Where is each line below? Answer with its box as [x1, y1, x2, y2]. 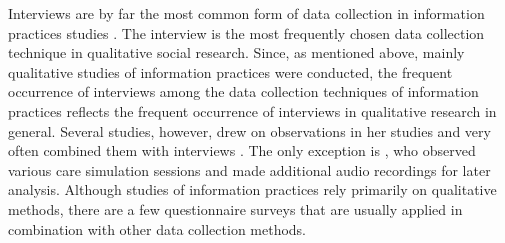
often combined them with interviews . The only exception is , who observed [8, 140, 476, 161]
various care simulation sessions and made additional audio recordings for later [8, 159, 491, 180]
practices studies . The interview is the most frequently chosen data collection [8, 22, 485, 43]
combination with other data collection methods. [8, 218, 307, 239]
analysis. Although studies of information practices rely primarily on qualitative [8, 179, 497, 200]
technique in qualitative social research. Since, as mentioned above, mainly [8, 42, 465, 63]
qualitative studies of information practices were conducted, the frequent [8, 61, 453, 82]
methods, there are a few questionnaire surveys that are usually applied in [8, 198, 463, 219]
